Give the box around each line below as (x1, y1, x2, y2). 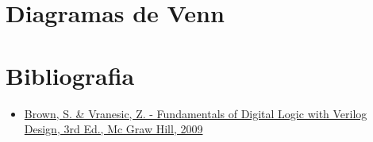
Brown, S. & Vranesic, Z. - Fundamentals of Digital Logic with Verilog (24, 105, 367, 121)
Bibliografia (6, 59, 135, 91)
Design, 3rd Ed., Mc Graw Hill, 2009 (24, 121, 203, 137)
